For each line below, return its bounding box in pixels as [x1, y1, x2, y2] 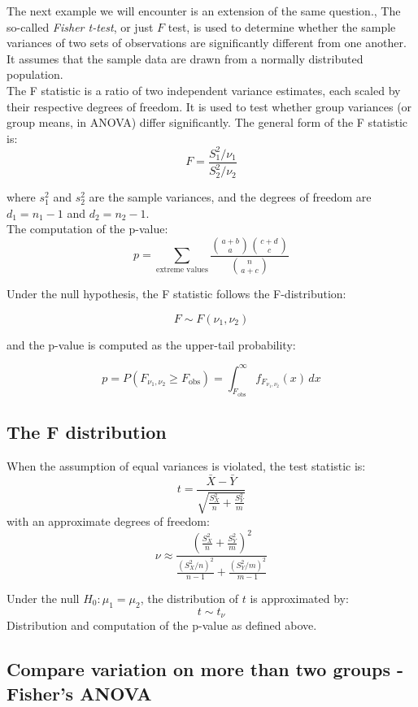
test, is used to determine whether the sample [168, 18, 396, 35]
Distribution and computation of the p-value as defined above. [7, 617, 317, 634]
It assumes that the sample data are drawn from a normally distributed [7, 50, 364, 67]
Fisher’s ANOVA [7, 680, 152, 705]
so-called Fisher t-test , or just [7, 18, 154, 35]
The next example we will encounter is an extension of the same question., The [7, 2, 401, 19]
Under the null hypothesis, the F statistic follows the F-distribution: [7, 284, 346, 301]
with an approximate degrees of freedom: [7, 513, 210, 530]
